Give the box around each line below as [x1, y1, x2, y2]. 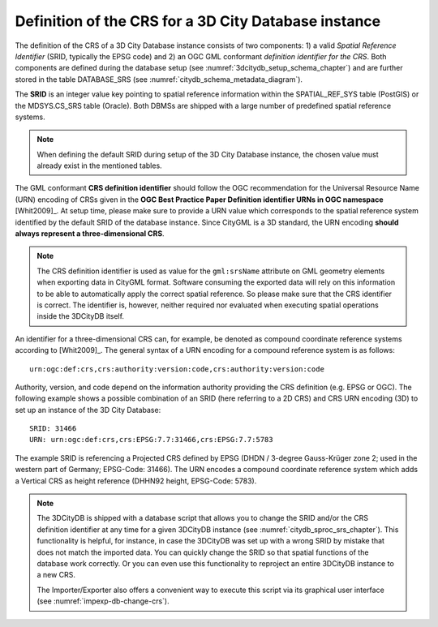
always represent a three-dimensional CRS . [15, 229, 165, 238]
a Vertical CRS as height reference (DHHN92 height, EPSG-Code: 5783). [15, 475, 257, 486]
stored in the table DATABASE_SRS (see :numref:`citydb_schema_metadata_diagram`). [15, 74, 303, 84]
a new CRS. [36, 570, 76, 580]
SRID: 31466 [29, 424, 77, 433]
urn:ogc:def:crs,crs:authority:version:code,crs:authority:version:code [29, 364, 324, 373]
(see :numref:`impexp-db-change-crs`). [36, 596, 170, 606]
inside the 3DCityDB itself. [36, 311, 125, 321]
